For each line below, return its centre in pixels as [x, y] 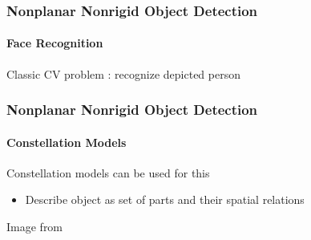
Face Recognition [55, 43]
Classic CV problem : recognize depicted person [123, 73]
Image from [35, 227]
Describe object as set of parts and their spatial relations [165, 199]
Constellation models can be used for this [108, 172]
